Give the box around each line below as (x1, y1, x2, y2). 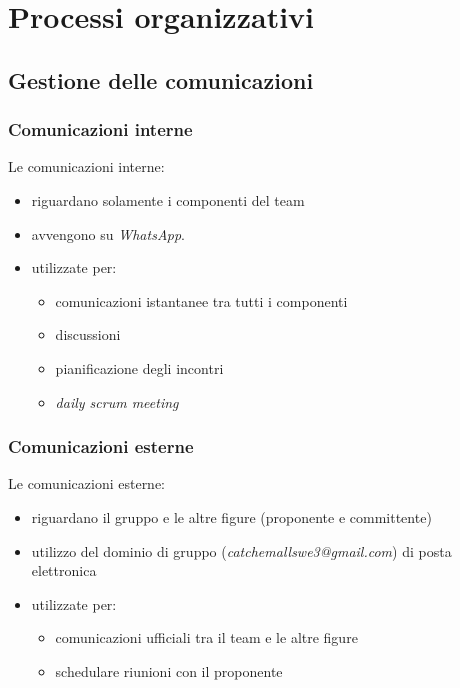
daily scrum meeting (55, 391, 179, 412)
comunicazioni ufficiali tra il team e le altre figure (55, 627, 358, 648)
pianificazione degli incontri (55, 357, 224, 378)
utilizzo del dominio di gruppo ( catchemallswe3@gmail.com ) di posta (31, 540, 452, 561)
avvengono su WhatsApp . (31, 223, 185, 244)
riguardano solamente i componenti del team (31, 189, 305, 210)
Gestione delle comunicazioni (8, 64, 314, 95)
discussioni (55, 324, 121, 345)
